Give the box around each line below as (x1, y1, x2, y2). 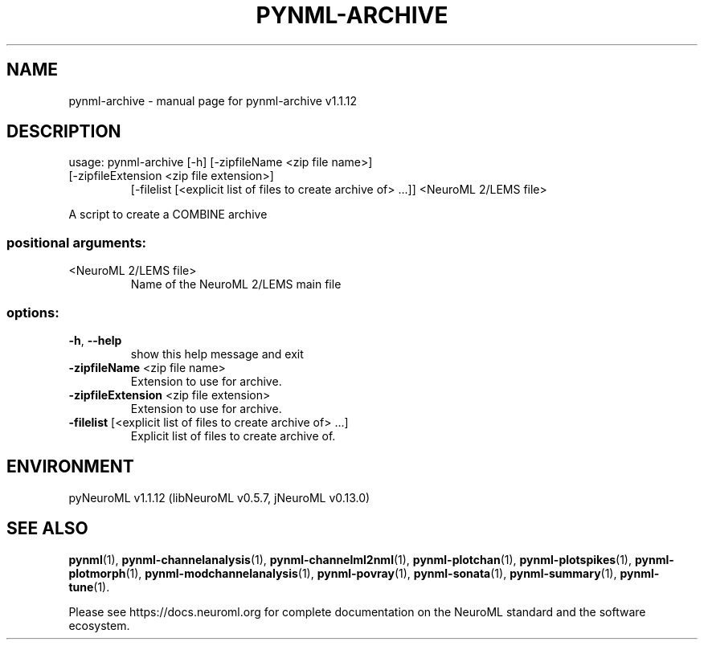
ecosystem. (68, 618, 130, 632)
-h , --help (68, 333, 122, 347)
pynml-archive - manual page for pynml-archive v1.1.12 (68, 93, 357, 108)
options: (6, 304, 59, 321)
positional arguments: (6, 234, 147, 251)
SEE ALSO (6, 518, 88, 539)
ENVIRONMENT (6, 456, 134, 477)
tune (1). (68, 579, 110, 594)
